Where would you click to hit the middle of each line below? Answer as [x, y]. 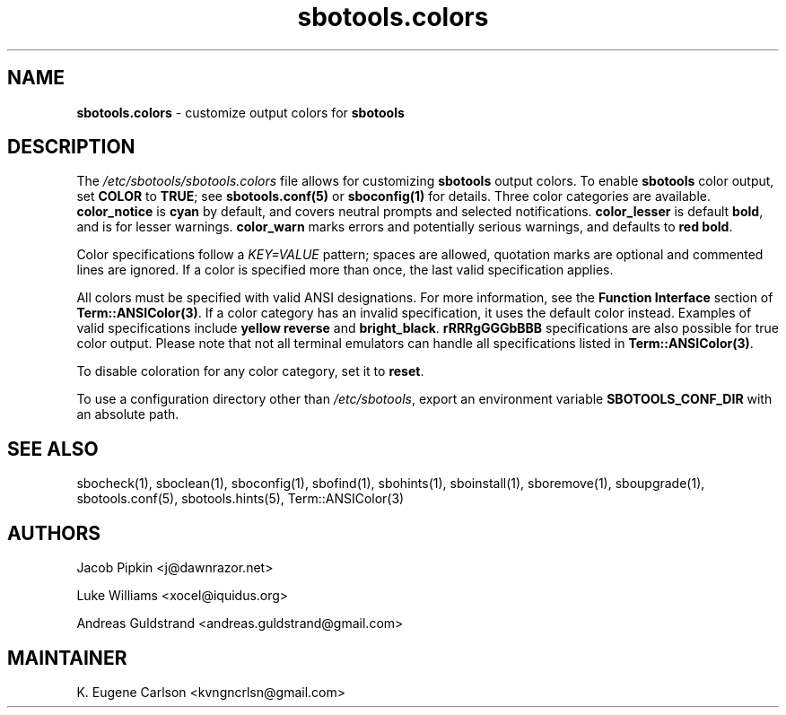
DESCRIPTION [71, 147]
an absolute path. [128, 414]
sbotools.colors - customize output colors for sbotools [240, 112]
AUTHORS [54, 533]
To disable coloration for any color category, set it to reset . [250, 371]
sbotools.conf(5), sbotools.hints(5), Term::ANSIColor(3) [240, 499]
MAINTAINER [67, 658]
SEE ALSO [53, 449]
